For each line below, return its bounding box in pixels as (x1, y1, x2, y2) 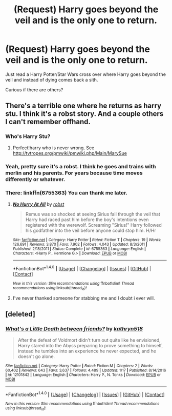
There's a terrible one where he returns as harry (5, 102, 162, 110)
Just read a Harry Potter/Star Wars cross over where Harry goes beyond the (5, 71, 166, 77)
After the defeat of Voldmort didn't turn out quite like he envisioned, (17, 337, 161, 343)
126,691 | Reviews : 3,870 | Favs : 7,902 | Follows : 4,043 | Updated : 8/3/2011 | (12, 242, 147, 247)
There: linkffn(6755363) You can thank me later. (5, 189, 128, 196)
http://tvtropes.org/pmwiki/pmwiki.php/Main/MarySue (12, 150, 127, 156)
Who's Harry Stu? (5, 133, 51, 140)
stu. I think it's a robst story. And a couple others (5, 109, 164, 118)
